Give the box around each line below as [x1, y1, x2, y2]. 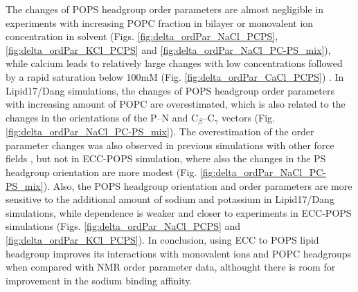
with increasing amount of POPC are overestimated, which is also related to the [6, 97, 346, 111]
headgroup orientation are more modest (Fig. [6, 164, 197, 179]
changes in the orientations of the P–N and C [6, 110, 199, 124]
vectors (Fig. [222, 110, 275, 124]
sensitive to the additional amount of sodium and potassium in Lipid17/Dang [6, 192, 334, 206]
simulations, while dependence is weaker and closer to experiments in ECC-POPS [6, 205, 352, 220]
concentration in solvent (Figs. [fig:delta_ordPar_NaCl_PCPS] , [6, 29, 278, 43]
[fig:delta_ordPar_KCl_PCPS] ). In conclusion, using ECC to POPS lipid [6, 232, 319, 246]
